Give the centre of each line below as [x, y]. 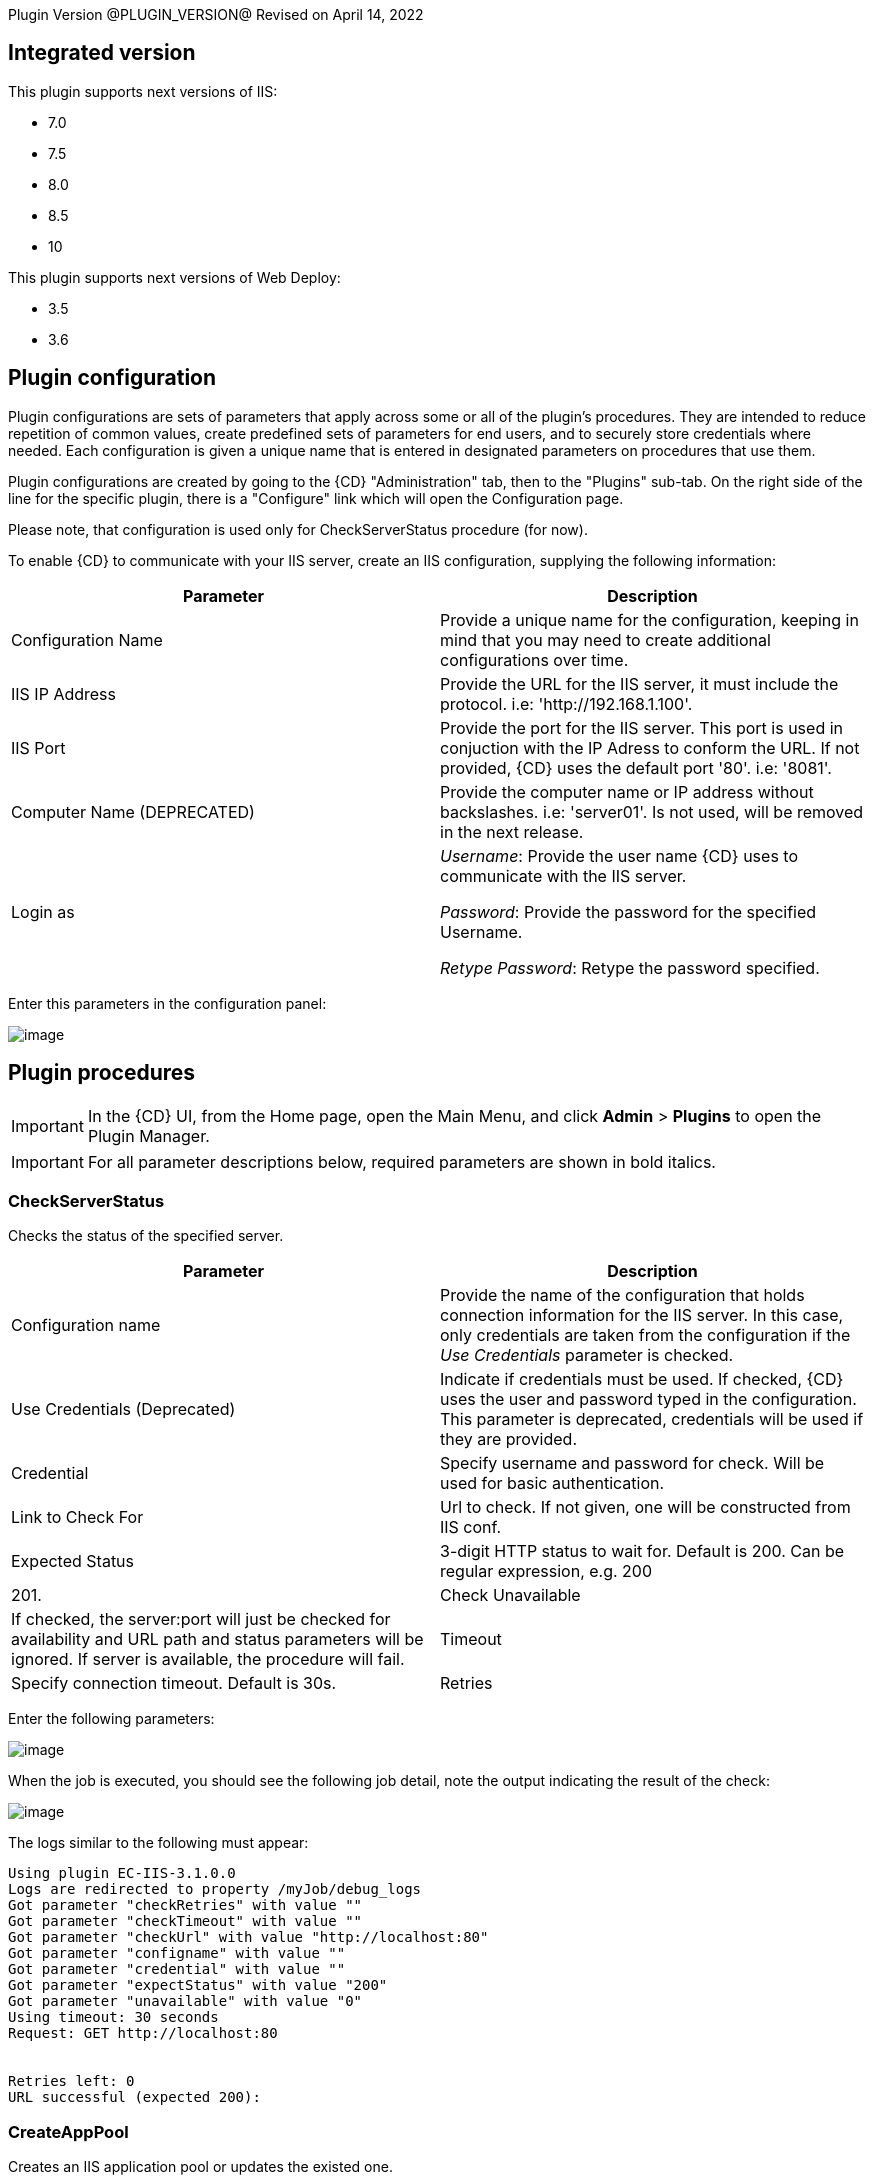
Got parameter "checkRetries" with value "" [185, 1905]
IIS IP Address [63, 693]
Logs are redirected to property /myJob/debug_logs [215, 1889]
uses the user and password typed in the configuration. [648, 1399]
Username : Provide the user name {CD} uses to [619, 855]
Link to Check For [77, 1517]
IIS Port [38, 747]
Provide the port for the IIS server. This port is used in [641, 727]
